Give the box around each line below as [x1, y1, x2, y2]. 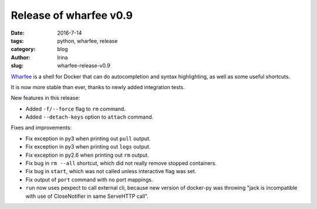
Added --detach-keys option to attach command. [25, 113, 154, 120]
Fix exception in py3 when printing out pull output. [25, 135, 151, 142]
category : [11, 46, 36, 53]
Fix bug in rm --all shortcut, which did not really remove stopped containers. [25, 160, 217, 167]
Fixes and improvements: [11, 124, 72, 132]
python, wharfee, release [57, 37, 118, 44]
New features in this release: [11, 95, 80, 102]
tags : [11, 37, 24, 44]
